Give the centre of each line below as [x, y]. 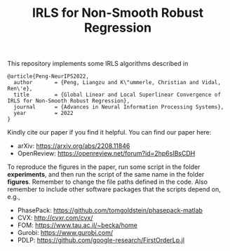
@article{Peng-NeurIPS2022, [48, 76]
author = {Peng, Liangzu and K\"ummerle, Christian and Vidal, [117, 83]
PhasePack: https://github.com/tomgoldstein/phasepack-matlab [110, 210]
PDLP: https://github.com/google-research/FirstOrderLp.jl [101, 240]
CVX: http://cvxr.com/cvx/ [55, 218]
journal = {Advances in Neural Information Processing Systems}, [119, 107]
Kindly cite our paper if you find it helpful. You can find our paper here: [109, 133]
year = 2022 [43, 114]
